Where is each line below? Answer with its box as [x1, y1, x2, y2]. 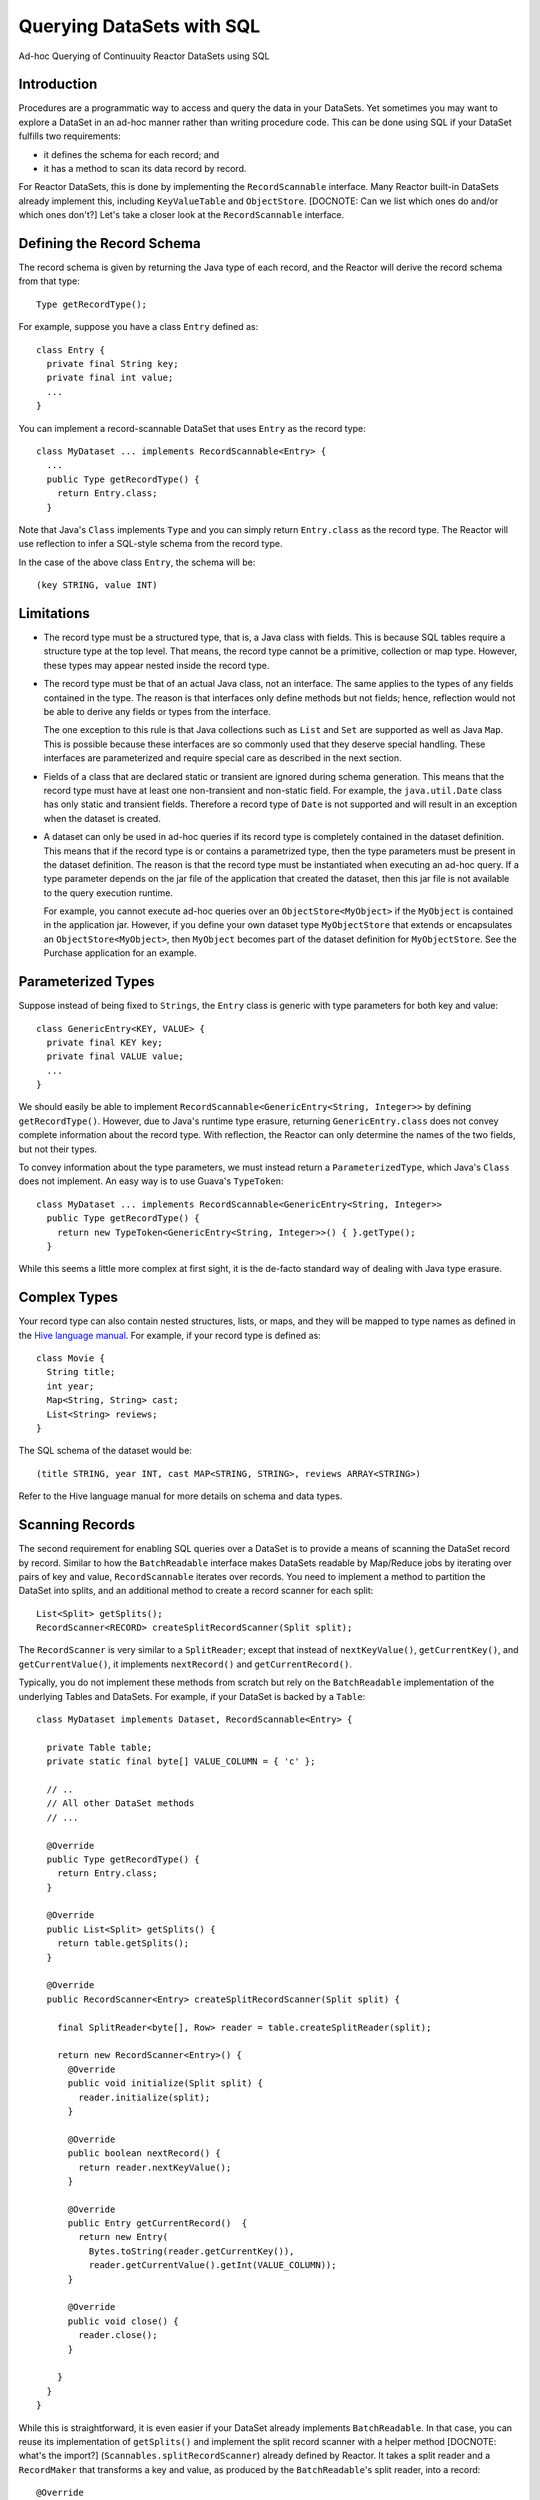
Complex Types [18, 1289, 119, 1306]
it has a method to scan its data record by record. [43, 163, 247, 175]
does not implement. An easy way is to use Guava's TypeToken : [18, 1175, 284, 1187]
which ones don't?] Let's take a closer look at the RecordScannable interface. [18, 209, 345, 221]
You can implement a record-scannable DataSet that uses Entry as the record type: [18, 422, 366, 434]
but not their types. [18, 1143, 98, 1155]
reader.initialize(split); [78, 2091, 211, 2103]
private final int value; [46, 372, 174, 384]
